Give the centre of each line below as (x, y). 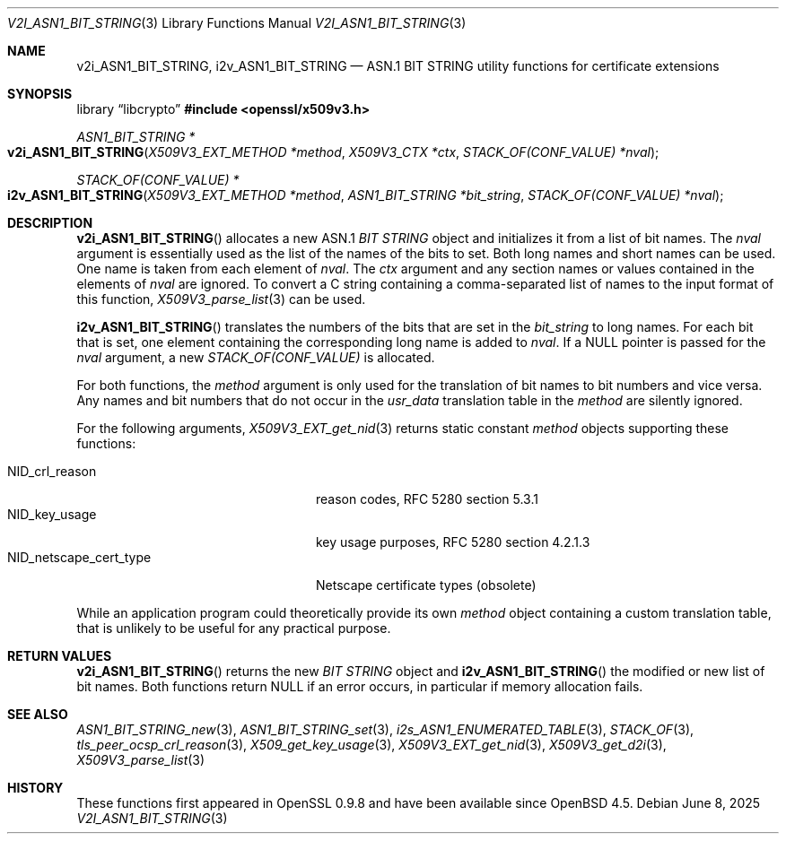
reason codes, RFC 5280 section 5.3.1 (427, 499)
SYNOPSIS (40, 94)
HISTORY (35, 788)
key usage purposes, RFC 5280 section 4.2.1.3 (453, 542)
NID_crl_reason (52, 471)
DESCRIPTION (50, 223)
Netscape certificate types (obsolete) (426, 585)
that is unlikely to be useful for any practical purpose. (234, 628)
